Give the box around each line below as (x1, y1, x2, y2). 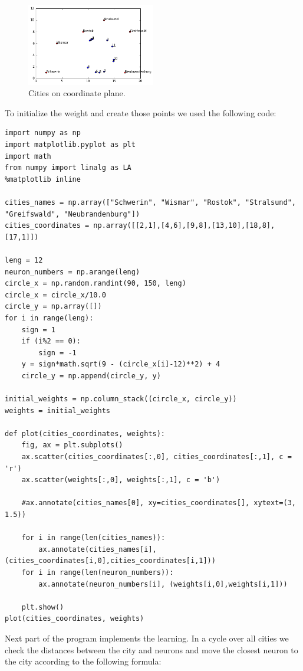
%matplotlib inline (5, 175, 81, 184)
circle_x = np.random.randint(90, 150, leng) (5, 279, 186, 288)
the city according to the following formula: (5, 655, 162, 667)
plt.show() (21, 603, 64, 611)
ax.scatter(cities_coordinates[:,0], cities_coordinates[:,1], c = (21, 453, 292, 461)
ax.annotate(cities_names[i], (38, 545, 157, 554)
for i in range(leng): (5, 313, 94, 322)
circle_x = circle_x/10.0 (5, 290, 106, 299)
